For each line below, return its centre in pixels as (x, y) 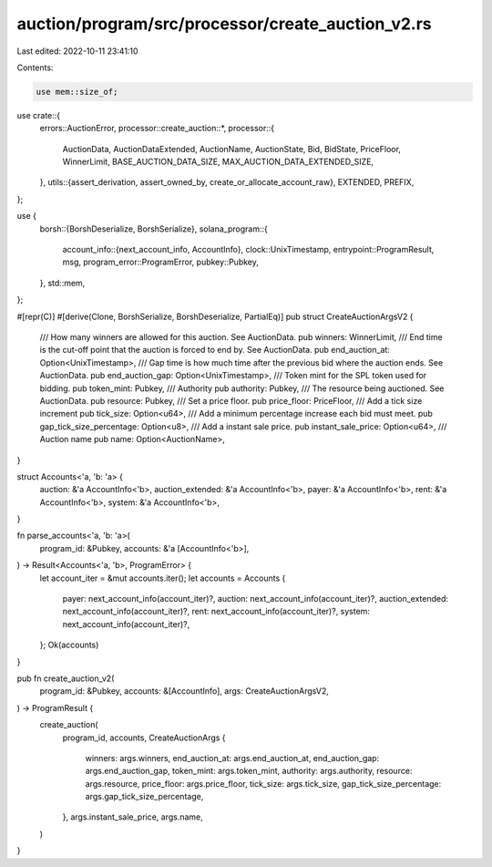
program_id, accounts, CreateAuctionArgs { (144, 738)
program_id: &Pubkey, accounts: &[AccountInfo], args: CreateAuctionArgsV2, (184, 691)
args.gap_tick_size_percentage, (144, 797)
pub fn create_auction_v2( (66, 678)
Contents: (35, 67)
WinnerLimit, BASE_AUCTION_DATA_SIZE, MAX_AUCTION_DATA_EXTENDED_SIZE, (218, 162)
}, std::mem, (62, 283)
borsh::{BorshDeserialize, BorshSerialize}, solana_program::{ (154, 229)
